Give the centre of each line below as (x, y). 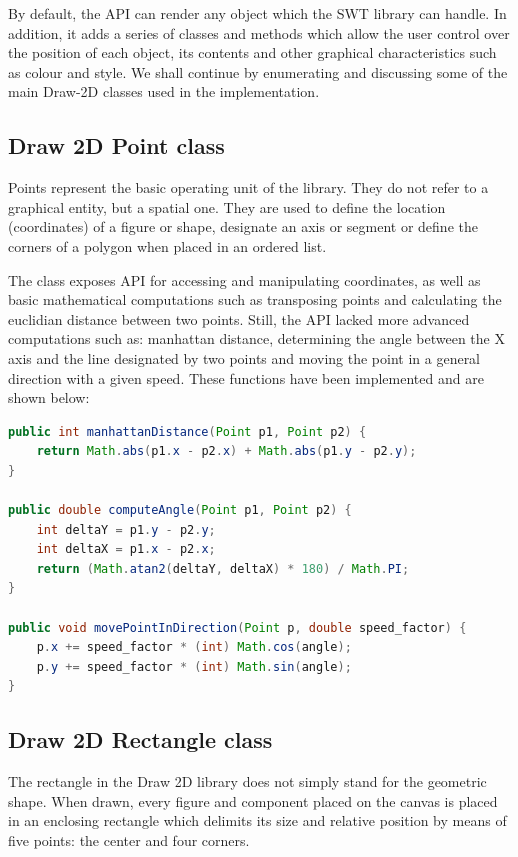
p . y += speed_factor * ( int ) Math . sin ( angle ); (194, 666)
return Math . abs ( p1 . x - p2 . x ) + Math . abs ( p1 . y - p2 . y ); (226, 451)
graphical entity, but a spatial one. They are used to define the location (227, 206)
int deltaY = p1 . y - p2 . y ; (126, 529)
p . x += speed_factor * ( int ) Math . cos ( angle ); (194, 647)
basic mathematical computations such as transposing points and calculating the (255, 299)
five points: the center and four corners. (129, 840)
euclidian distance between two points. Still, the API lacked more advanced (239, 318)
